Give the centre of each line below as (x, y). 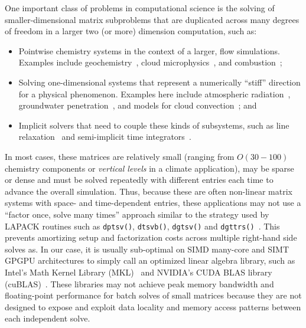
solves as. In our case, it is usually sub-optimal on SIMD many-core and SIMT (147, 249)
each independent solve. (48, 318)
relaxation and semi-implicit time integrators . (105, 137)
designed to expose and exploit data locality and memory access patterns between (153, 306)
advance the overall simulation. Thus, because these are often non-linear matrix (149, 191)
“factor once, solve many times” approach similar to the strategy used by (137, 214)
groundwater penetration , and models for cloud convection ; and (138, 105)
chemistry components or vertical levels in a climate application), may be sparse (149, 168)
